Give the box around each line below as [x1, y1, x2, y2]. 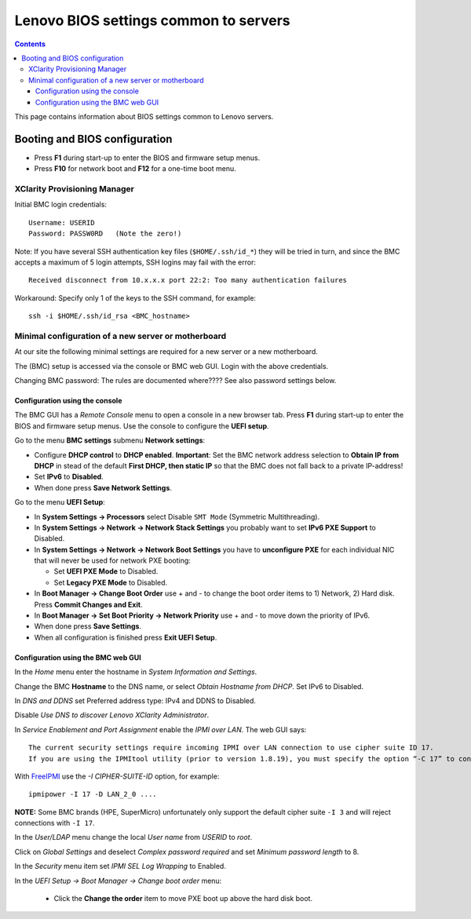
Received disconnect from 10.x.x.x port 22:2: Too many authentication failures [28, 275, 348, 285]
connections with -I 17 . [14, 819, 95, 828]
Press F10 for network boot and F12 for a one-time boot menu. [34, 164, 237, 173]
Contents [14, 39, 46, 49]
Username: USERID [28, 218, 95, 227]
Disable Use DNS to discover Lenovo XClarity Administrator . [14, 710, 210, 720]
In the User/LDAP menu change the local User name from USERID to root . [14, 833, 253, 842]
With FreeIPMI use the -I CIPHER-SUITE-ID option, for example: [14, 771, 220, 781]
